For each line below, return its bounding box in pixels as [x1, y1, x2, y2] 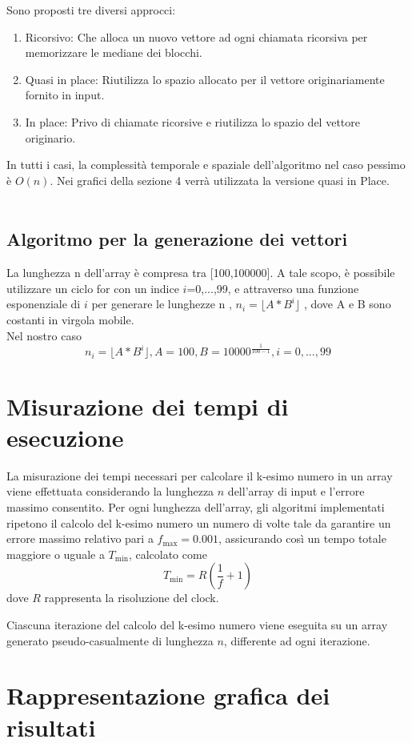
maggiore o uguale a [6, 545, 105, 562]
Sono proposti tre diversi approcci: [6, 2, 176, 18]
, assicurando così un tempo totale [218, 530, 386, 547]
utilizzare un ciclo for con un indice [6, 279, 179, 296]
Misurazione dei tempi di [6, 389, 289, 422]
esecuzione [6, 420, 124, 453]
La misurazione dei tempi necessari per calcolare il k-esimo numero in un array [6, 467, 393, 484]
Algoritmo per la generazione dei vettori [6, 227, 348, 251]
